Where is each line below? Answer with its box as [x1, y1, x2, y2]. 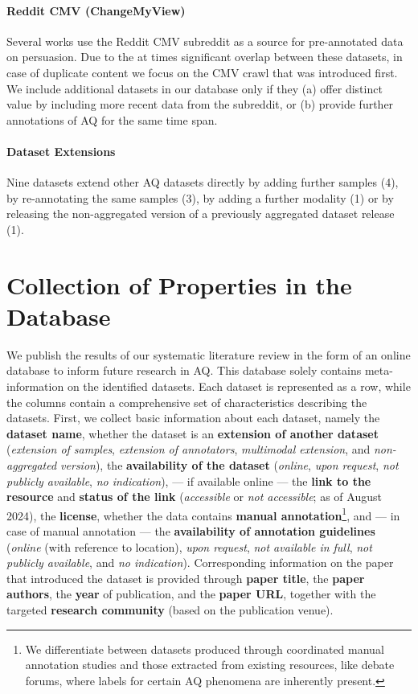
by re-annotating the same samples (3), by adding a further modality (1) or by [6, 189, 394, 206]
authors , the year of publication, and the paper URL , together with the [6, 585, 376, 602]
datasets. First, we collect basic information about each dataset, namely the [6, 409, 380, 426]
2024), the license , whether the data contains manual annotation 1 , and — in [6, 504, 400, 524]
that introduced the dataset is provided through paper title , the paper [6, 569, 365, 586]
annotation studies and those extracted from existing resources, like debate [25, 656, 395, 673]
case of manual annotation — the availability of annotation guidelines [6, 523, 375, 540]
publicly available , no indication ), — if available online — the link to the [6, 472, 371, 489]
